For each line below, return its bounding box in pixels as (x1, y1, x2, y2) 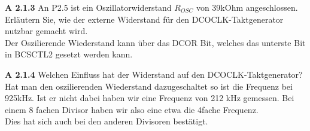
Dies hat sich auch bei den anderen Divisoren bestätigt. (5, 115, 208, 127)
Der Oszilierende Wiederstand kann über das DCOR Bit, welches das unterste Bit (5, 36, 306, 48)
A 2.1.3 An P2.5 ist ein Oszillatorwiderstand (5, 1, 172, 13)
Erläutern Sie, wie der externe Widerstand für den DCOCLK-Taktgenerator (5, 13, 284, 25)
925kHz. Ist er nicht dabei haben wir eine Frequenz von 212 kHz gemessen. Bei (5, 92, 294, 104)
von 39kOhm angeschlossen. (196, 1, 298, 13)
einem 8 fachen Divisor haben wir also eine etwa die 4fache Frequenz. (5, 103, 259, 115)
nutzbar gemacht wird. (5, 25, 88, 37)
